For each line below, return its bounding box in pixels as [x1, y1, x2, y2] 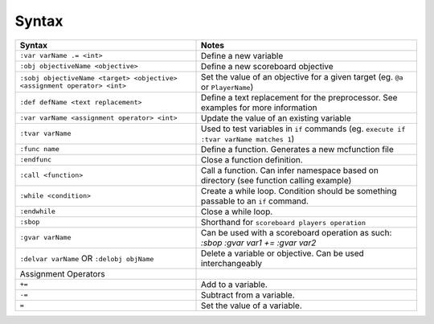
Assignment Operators [19, 268, 105, 279]
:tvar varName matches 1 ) [201, 133, 295, 144]
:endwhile [19, 207, 56, 216]
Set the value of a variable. [201, 300, 302, 311]
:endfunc [19, 155, 52, 164]
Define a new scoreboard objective [201, 60, 334, 72]
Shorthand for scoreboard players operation [201, 216, 366, 228]
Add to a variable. [201, 278, 268, 289]
